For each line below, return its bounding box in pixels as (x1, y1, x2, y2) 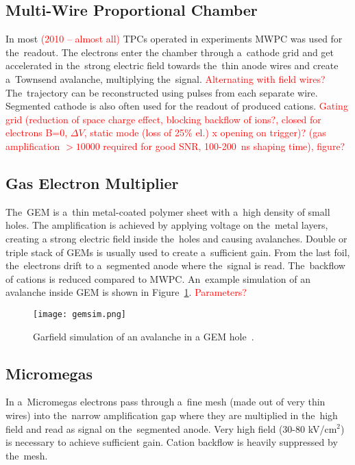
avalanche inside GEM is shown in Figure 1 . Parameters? (5, 285, 247, 299)
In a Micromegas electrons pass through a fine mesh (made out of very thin (5, 394, 326, 409)
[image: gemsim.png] (33, 309, 127, 319)
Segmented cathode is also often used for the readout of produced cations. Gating (5, 99, 348, 113)
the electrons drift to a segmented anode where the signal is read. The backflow (5, 258, 345, 273)
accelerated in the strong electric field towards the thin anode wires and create (5, 58, 339, 73)
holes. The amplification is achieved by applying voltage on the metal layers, (5, 218, 328, 232)
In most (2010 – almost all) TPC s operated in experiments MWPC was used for (5, 32, 343, 46)
